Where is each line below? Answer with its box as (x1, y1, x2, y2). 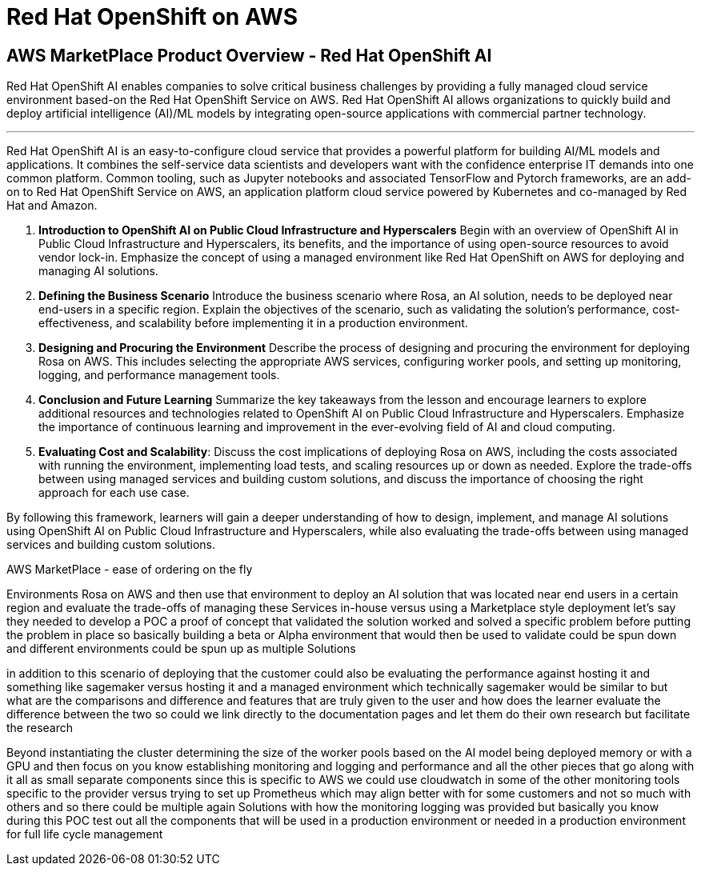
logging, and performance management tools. (38, 368, 280, 382)
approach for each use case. (38, 486, 190, 500)
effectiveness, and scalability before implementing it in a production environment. (38, 316, 468, 330)
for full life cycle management (6, 827, 163, 842)
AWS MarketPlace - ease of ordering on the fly (6, 562, 253, 577)
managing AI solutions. (38, 264, 158, 278)
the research (6, 721, 74, 735)
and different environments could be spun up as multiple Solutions (6, 642, 356, 656)
